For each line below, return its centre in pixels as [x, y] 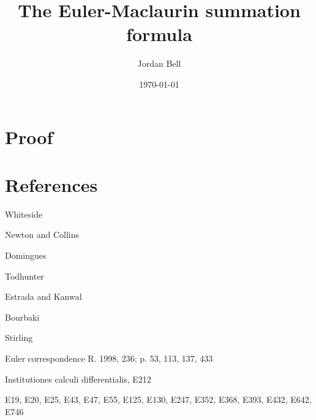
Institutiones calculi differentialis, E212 [78, 379]
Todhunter [24, 276]
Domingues [26, 255]
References [51, 184]
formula [159, 34]
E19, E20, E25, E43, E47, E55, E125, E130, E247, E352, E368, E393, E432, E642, [158, 399]
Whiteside [24, 214]
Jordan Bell [159, 63]
